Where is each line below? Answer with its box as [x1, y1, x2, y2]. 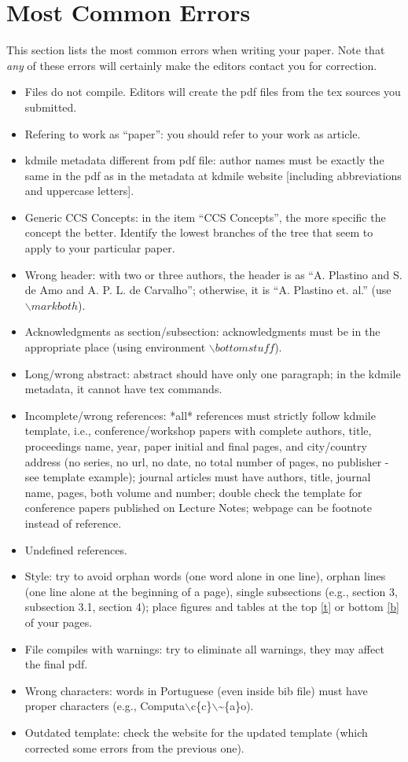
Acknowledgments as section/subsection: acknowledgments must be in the [24, 323, 380, 340]
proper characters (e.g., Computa [24, 698, 186, 714]
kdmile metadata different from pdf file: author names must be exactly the [24, 152, 384, 168]
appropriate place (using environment [24, 339, 206, 355]
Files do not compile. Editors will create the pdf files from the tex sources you [24, 83, 401, 100]
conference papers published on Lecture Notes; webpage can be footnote [24, 499, 372, 516]
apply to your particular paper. [24, 240, 175, 256]
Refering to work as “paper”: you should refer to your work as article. [24, 125, 361, 142]
